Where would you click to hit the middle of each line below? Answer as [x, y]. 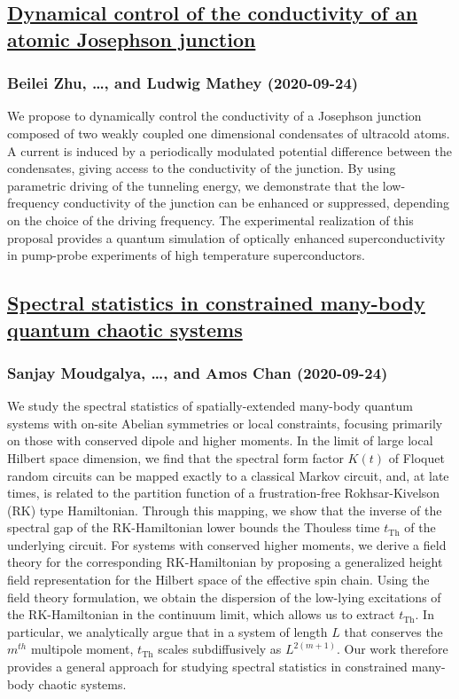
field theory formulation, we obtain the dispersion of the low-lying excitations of [224, 597]
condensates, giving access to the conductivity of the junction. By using [202, 168]
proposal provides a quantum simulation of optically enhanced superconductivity [226, 237]
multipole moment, [82, 649]
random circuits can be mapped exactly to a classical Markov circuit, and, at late [228, 475]
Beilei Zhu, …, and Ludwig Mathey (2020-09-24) [183, 83]
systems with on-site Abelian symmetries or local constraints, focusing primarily [225, 423]
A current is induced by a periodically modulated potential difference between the [229, 150]
